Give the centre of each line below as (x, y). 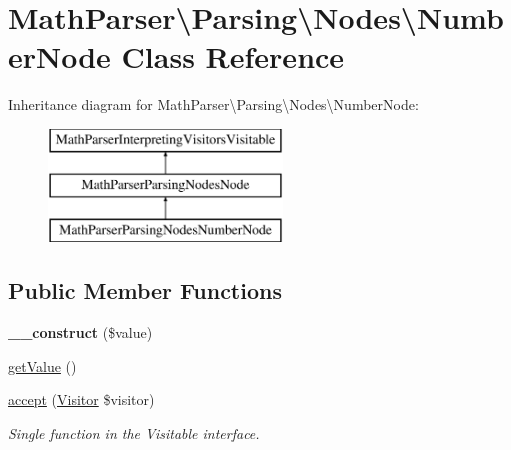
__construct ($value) (80, 332)
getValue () (42, 365)
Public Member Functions (145, 290)
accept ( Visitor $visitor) (81, 399)
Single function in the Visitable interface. (134, 432)
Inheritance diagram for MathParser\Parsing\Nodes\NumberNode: (213, 104)
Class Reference (233, 56)
